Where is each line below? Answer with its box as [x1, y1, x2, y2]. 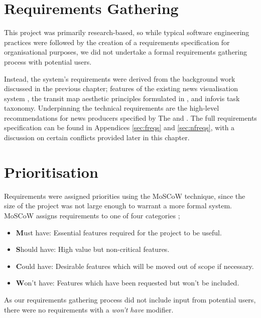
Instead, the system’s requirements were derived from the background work [4, 73, 235, 84]
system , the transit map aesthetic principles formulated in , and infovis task [4, 93, 240, 103]
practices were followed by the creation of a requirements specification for [4, 37, 230, 47]
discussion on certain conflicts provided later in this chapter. [4, 132, 190, 143]
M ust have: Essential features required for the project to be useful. [16, 227, 222, 237]
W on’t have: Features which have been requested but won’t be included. [16, 277, 239, 288]
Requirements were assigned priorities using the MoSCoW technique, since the [4, 190, 245, 201]
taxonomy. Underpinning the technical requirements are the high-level [4, 103, 219, 113]
